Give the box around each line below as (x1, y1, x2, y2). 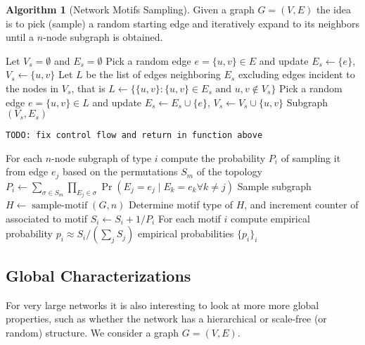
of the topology (196, 164, 262, 179)
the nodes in (6, 80, 59, 95)
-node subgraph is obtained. (43, 30, 163, 44)
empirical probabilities (138, 226, 234, 241)
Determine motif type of (128, 197, 233, 212)
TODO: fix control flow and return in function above (6, 130, 263, 141)
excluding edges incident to (238, 67, 355, 82)
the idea (316, 2, 351, 16)
